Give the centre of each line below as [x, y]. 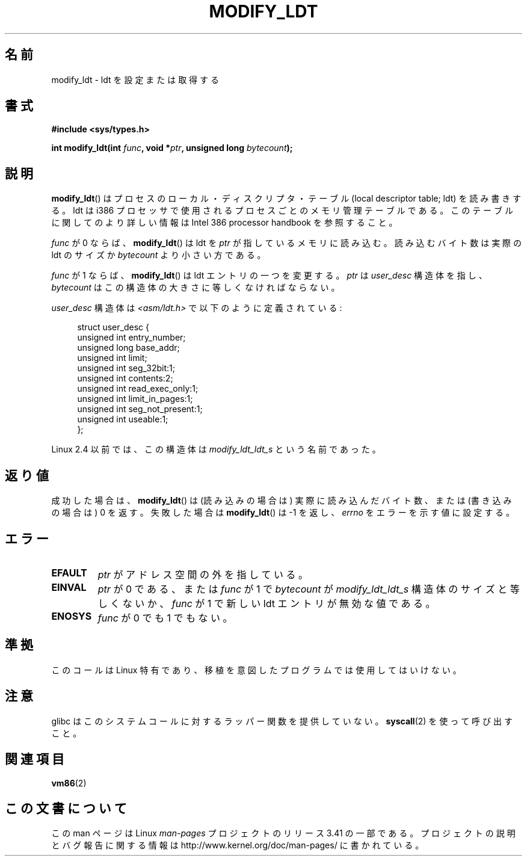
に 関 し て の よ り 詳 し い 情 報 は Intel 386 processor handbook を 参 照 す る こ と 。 [224, 223]
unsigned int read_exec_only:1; [138, 389]
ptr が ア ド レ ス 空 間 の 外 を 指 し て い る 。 [203, 574]
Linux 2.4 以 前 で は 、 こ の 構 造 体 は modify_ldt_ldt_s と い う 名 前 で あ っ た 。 [216, 449]
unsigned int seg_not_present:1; [140, 409]
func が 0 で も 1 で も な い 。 [165, 618]
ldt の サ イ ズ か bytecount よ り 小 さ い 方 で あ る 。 [159, 255]
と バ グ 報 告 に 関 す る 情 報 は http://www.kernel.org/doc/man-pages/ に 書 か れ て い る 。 [238, 845]
